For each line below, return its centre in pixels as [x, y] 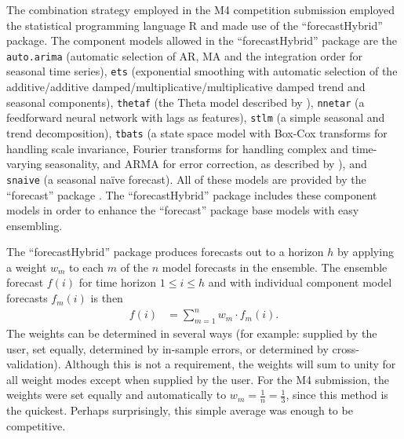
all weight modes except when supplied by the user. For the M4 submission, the [198, 379]
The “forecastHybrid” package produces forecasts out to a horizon [165, 252]
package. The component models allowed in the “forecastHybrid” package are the [202, 40]
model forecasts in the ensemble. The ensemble [275, 267]
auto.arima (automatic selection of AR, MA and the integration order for [184, 55]
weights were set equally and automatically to [116, 395]
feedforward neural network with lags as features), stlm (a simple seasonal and [196, 117]
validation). [34, 364]
